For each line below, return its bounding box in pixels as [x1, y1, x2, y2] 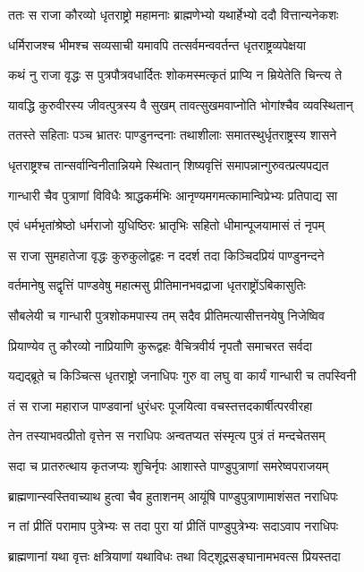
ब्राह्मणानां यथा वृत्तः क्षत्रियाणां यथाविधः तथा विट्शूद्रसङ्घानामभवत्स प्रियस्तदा [8, 546, 341, 565]
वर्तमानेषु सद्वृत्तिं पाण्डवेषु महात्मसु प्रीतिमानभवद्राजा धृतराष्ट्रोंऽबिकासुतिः [8, 276, 306, 295]
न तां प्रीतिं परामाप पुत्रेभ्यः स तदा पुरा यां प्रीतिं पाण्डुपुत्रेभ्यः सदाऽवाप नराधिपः [8, 517, 338, 535]
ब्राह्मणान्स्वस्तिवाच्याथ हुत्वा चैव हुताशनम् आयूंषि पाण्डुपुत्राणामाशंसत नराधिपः [8, 486, 338, 505]
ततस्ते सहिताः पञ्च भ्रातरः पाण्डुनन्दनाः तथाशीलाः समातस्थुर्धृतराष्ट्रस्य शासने [8, 125, 337, 144]
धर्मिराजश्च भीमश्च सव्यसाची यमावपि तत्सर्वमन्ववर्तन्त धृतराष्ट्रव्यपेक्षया [8, 35, 306, 54]
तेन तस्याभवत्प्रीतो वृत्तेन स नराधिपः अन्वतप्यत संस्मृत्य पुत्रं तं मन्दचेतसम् [8, 426, 326, 445]
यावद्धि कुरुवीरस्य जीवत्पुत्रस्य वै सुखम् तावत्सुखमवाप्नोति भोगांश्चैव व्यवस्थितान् [8, 95, 353, 114]
